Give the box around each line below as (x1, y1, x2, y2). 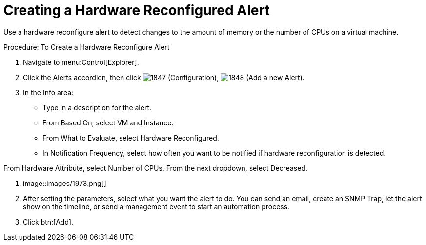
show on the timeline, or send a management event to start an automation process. (23, 202, 290, 211)
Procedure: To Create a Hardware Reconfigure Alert (3, 42, 170, 51)
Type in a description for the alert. (42, 103, 152, 112)
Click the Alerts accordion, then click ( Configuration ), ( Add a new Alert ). (23, 73, 304, 82)
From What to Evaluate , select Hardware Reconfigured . (42, 133, 219, 142)
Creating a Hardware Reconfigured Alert (3, 2, 270, 19)
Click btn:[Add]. (23, 217, 74, 226)
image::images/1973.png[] (23, 179, 106, 187)
